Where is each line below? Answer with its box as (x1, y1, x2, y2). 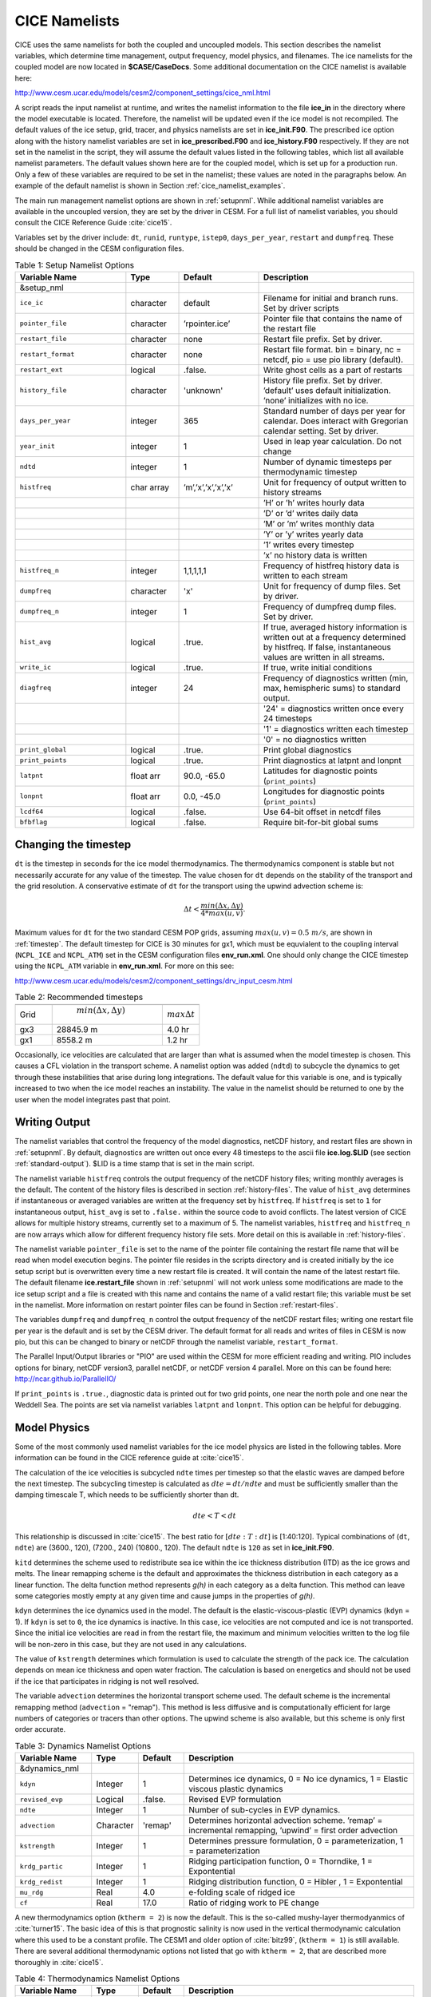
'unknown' (184, 384, 223, 395)
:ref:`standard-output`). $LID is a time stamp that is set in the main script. (14, 1159, 255, 1169)
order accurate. (14, 1725, 66, 1734)
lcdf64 (19, 808, 44, 816)
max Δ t (166, 1009, 196, 1019)
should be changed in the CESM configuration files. (14, 244, 184, 253)
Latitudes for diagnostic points (263, 765, 378, 776)
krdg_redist (19, 1877, 63, 1886)
